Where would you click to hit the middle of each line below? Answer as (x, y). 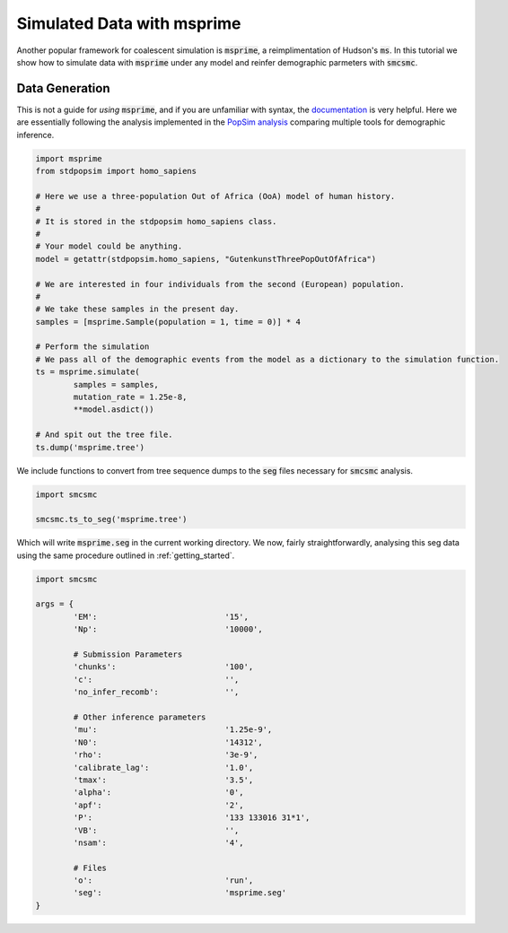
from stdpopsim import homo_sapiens (116, 171)
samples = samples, (116, 384)
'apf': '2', (158, 805)
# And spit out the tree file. (105, 435)
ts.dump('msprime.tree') (90, 447)
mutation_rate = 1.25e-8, (130, 397)
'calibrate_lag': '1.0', (163, 767)
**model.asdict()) (114, 410)
